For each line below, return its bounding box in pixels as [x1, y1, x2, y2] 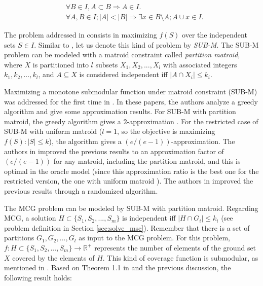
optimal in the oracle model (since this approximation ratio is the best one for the [4, 165, 259, 176]
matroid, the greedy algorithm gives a [4, 116, 121, 126]
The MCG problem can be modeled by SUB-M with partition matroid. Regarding [4, 202, 258, 213]
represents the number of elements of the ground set [94, 242, 256, 253]
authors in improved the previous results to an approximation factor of [4, 146, 224, 156]
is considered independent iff [79, 69, 168, 80]
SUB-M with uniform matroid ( [4, 126, 102, 136]
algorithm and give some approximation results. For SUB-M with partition [4, 106, 236, 117]
